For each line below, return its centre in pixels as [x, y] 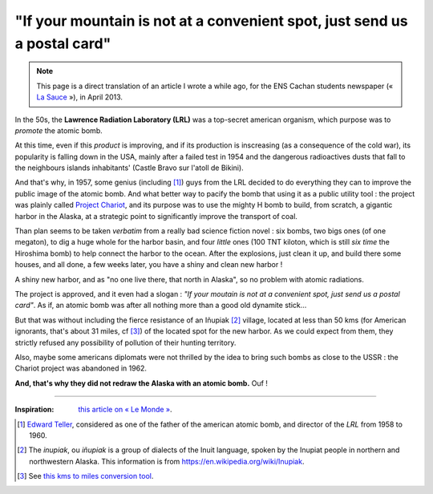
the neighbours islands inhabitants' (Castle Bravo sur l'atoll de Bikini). [129, 168]
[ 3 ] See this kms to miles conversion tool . [85, 476]
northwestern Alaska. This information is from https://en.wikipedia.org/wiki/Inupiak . [167, 461]
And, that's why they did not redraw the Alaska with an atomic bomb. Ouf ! [142, 383]
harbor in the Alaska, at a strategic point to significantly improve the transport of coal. [156, 216]
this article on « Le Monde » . [125, 410]
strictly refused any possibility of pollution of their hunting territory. [125, 342]
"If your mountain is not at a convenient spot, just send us [211, 21]
